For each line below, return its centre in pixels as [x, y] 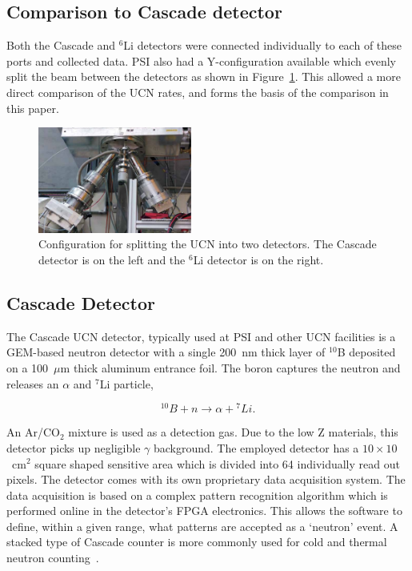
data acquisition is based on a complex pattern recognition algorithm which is [197, 495]
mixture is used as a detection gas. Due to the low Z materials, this [233, 432]
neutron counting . [53, 558]
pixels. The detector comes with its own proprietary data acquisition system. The [206, 479]
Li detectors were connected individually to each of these [263, 45]
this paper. [33, 108]
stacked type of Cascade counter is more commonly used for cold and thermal [197, 542]
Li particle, [126, 383]
